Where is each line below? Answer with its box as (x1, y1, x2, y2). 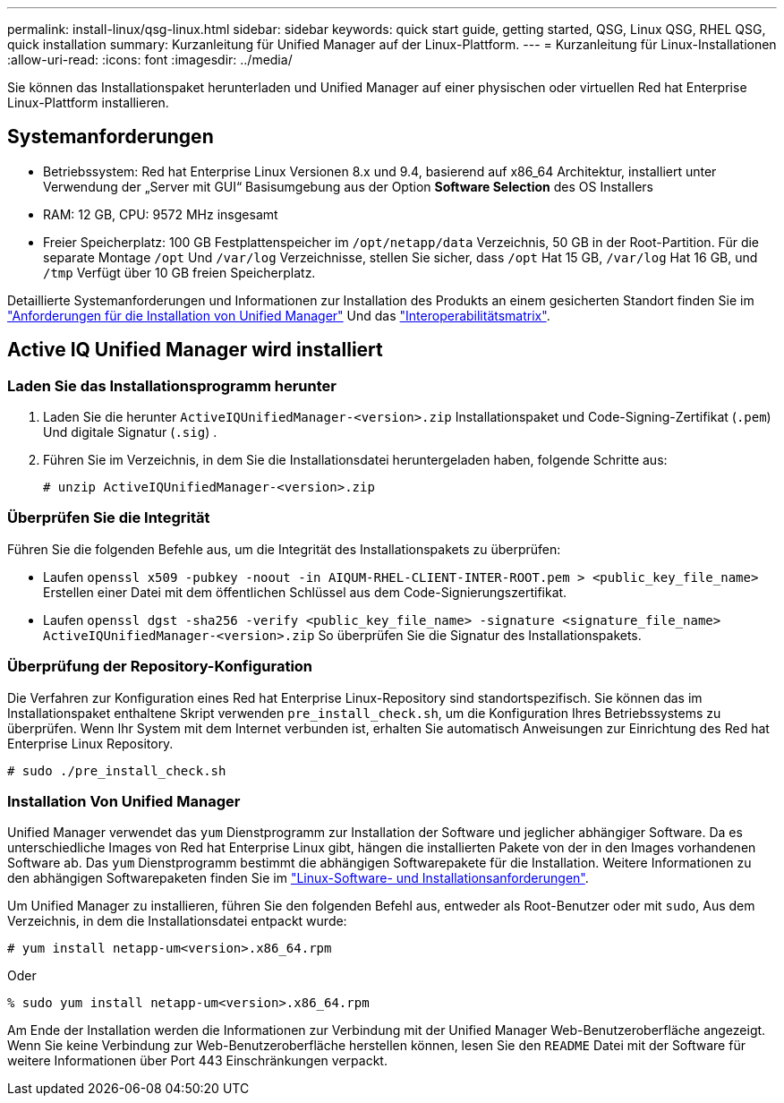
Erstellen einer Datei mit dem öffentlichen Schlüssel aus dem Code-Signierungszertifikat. (43, 584, 567, 600)
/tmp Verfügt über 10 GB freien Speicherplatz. (43, 264, 316, 280)
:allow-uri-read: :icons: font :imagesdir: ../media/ (7, 52, 293, 67)
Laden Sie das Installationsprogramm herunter (7, 376, 337, 395)
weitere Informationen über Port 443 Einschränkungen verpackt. (7, 1053, 388, 1069)
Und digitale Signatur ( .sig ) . (43, 424, 217, 440)
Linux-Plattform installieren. (7, 95, 169, 110)
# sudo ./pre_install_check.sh (7, 763, 226, 778)
